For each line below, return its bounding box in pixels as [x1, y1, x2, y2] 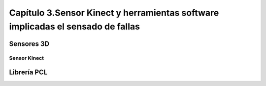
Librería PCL [9, 68, 48, 77]
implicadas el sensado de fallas [9, 21, 140, 32]
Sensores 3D [9, 40, 49, 48]
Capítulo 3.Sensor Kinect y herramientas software [9, 7, 219, 18]
